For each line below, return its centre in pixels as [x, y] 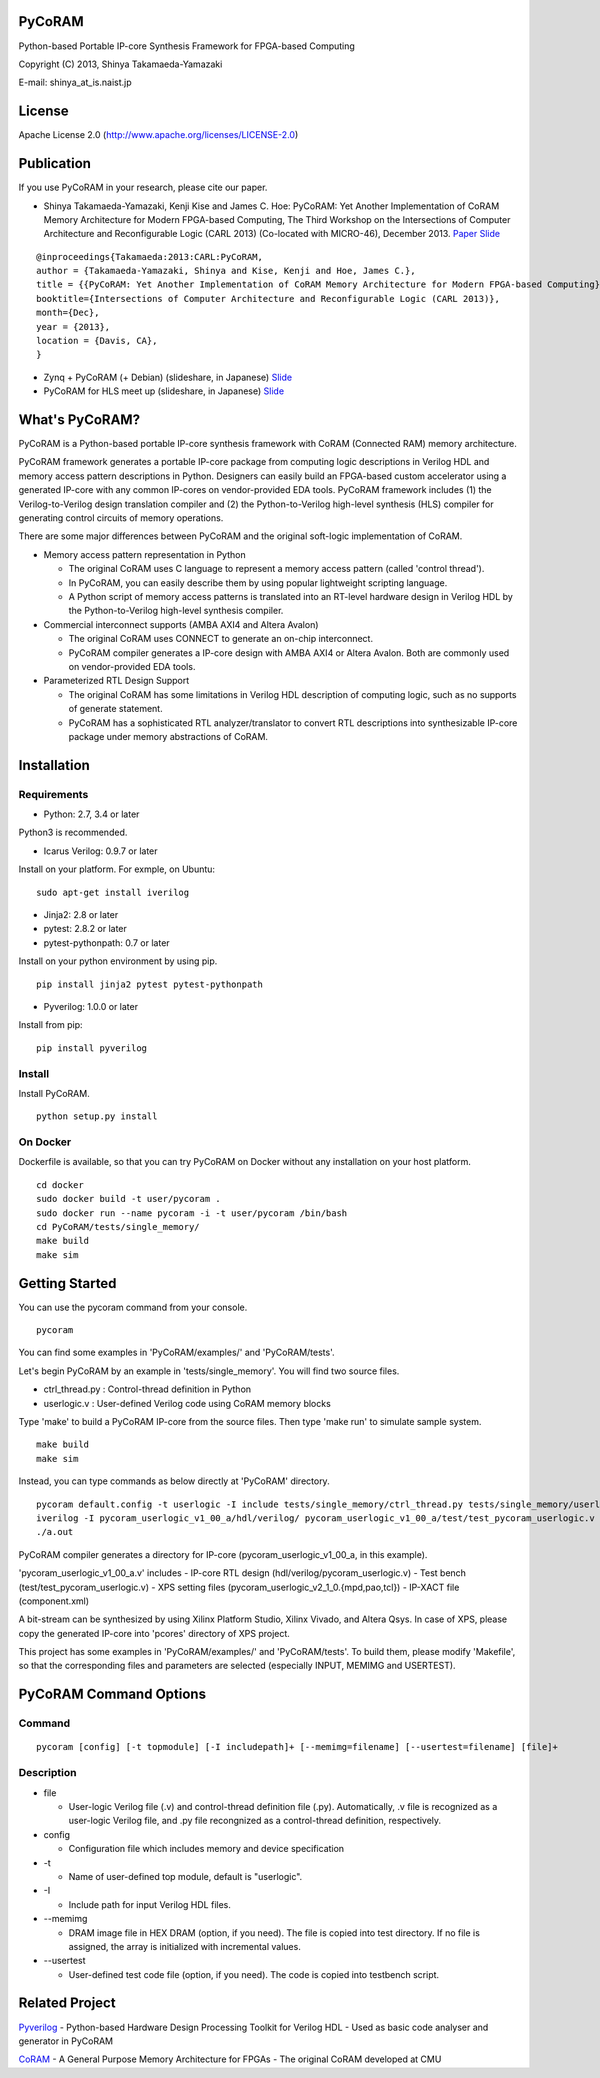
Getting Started [67, 1283]
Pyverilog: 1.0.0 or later [91, 1006]
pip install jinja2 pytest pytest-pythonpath [150, 984]
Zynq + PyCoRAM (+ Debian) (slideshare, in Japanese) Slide [168, 377]
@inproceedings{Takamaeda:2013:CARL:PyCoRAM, [150, 256]
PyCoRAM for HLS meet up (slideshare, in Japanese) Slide [164, 391]
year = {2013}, [73, 326]
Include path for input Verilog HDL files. [150, 1904]
